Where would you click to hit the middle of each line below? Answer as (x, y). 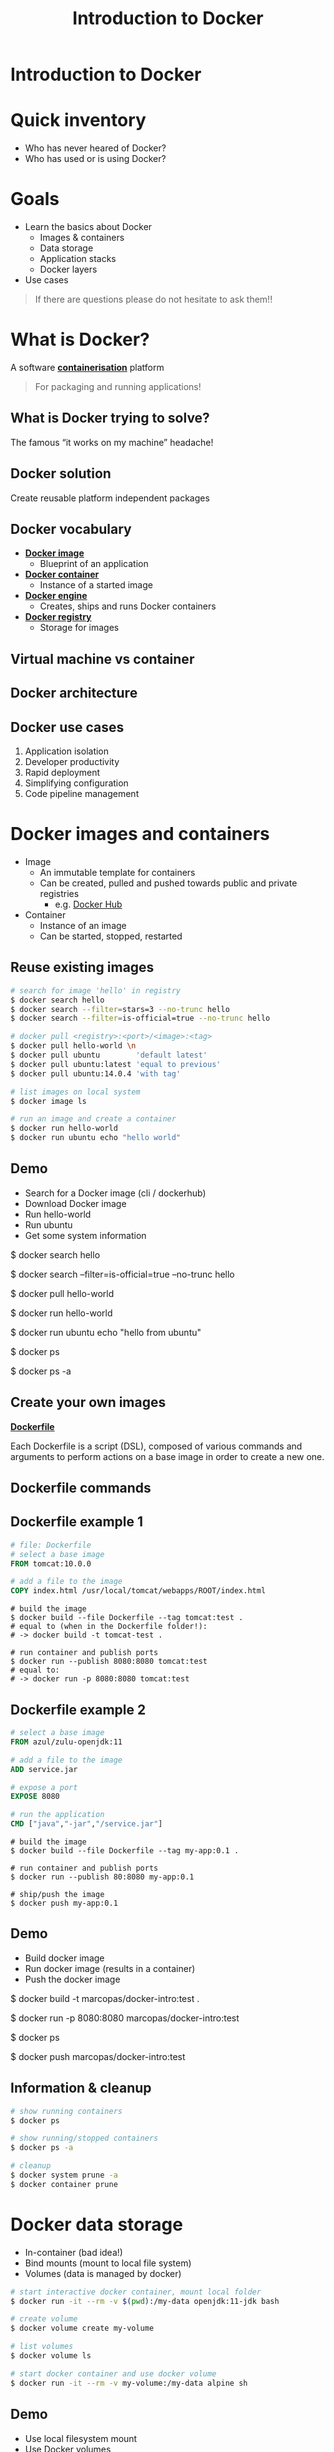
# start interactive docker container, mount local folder (136, 2292)
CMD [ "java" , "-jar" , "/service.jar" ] (86, 1824)
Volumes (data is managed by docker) (103, 2273)
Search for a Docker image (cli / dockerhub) (115, 1193)
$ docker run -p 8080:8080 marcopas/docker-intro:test (125, 2018)
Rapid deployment (62, 773)
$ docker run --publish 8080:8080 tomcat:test (109, 1662)
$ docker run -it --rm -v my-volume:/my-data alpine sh (129, 2383)
